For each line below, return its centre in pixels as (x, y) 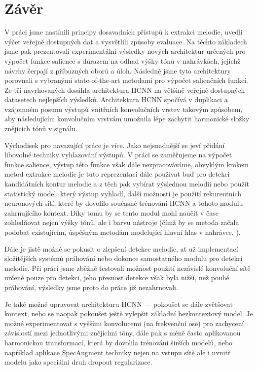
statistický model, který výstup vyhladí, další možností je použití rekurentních (123, 193)
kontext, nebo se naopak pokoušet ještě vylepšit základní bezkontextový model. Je (129, 314)
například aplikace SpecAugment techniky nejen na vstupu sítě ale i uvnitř (118, 352)
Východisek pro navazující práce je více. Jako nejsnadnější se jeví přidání (115, 145)
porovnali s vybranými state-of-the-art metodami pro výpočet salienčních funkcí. (126, 80)
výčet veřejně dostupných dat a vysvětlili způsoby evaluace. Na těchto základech (126, 41)
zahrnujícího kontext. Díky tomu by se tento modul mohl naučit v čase (111, 212)
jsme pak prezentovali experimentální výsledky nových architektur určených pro (125, 51)
